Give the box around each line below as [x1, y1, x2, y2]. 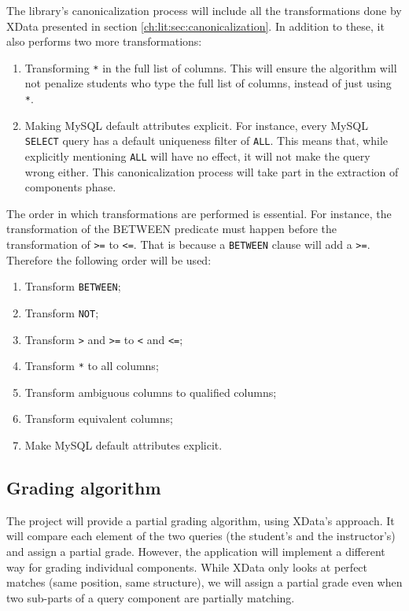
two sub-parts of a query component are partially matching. [6, 589, 295, 605]
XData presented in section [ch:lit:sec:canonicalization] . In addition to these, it [6, 17, 385, 34]
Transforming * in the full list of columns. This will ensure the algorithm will [24, 59, 397, 76]
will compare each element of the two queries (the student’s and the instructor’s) [6, 528, 396, 544]
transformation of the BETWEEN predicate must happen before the [6, 220, 337, 237]
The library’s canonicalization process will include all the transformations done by [6, 2, 402, 18]
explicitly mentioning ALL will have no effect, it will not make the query [24, 147, 370, 164]
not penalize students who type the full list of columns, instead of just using [24, 75, 392, 91]
